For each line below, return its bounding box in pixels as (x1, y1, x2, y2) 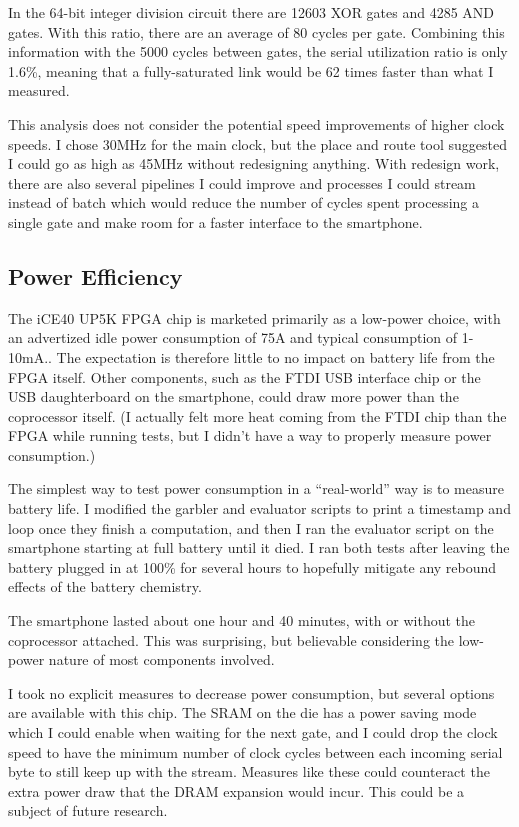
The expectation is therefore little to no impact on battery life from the (56, 346, 495, 367)
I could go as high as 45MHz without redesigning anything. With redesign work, (8, 153, 500, 174)
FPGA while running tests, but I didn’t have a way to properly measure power (8, 425, 492, 446)
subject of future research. (8, 800, 168, 821)
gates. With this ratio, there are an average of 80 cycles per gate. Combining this (8, 21, 505, 42)
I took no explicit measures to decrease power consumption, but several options (8, 682, 495, 703)
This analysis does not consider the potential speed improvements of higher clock (8, 113, 505, 134)
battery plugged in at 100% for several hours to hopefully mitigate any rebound (8, 556, 497, 577)
